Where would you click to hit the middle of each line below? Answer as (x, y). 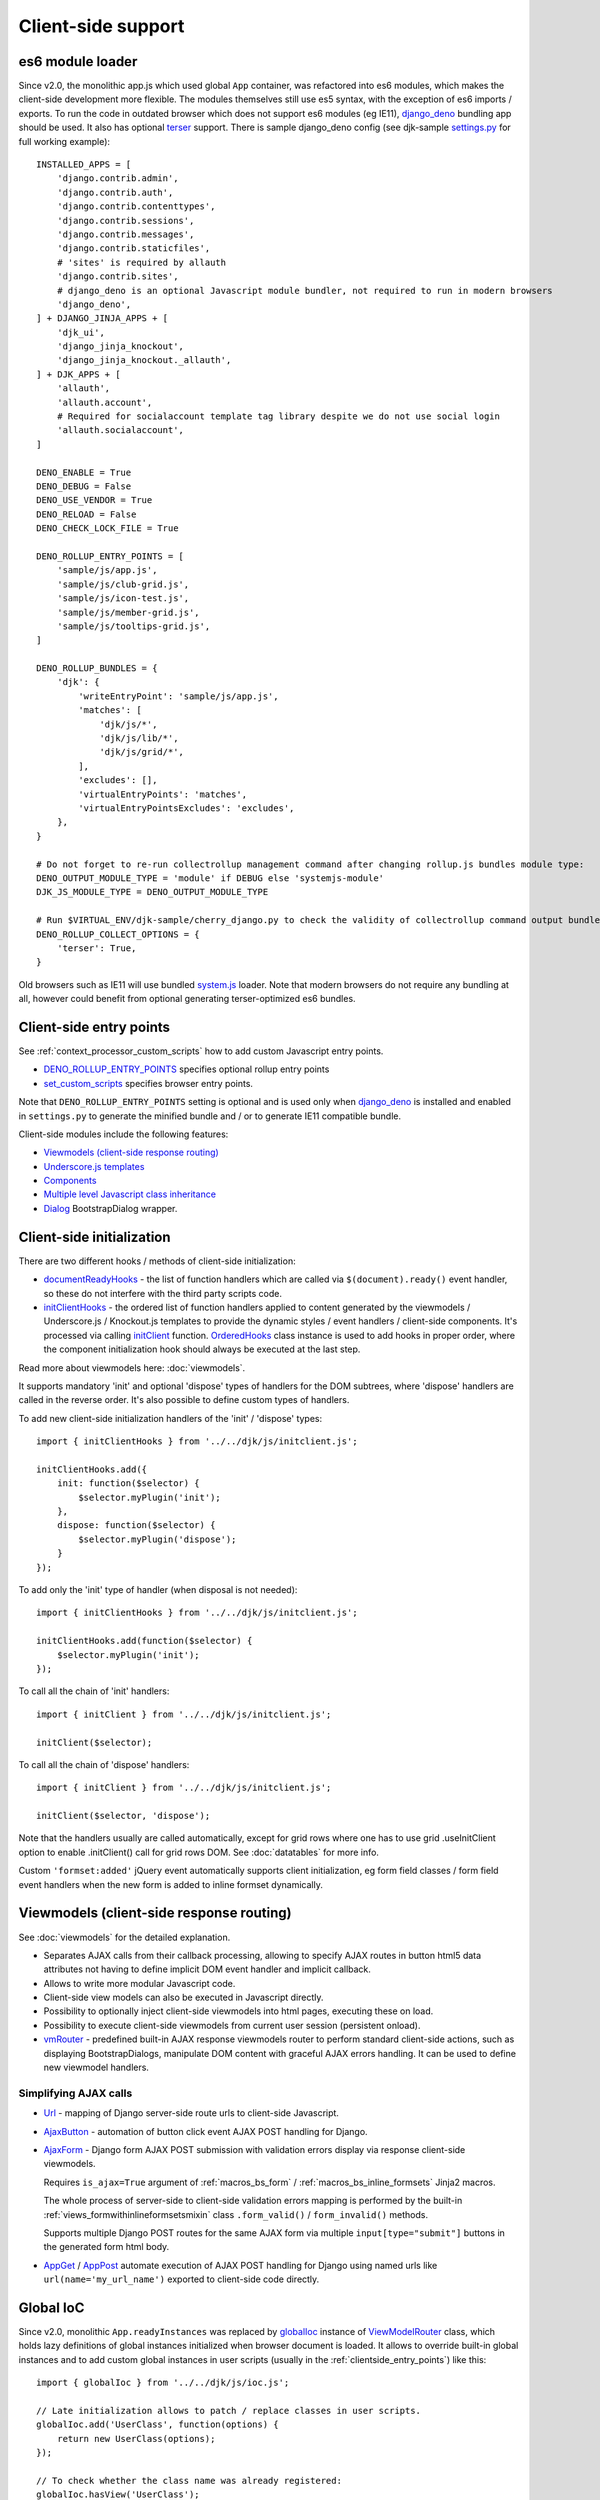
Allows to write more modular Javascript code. (139, 1983)
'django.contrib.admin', (117, 178)
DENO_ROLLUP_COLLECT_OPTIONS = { (118, 934)
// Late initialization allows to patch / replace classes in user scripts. (229, 2410)
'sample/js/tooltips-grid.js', (133, 626)
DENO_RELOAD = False (86, 514)
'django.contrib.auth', (115, 192)
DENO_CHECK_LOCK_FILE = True (107, 528)
